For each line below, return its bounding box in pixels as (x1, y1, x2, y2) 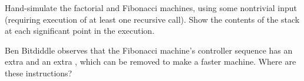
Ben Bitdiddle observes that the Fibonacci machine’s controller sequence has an (5, 44, 293, 56)
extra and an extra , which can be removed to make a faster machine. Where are (5, 55, 296, 68)
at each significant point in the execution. (5, 24, 155, 37)
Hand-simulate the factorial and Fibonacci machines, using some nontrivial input (5, 2, 298, 13)
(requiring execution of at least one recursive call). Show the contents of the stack (5, 13, 300, 25)
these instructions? (5, 66, 72, 79)
